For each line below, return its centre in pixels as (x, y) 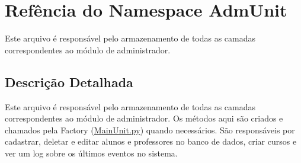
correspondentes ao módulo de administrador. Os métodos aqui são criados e (144, 118)
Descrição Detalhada (69, 81)
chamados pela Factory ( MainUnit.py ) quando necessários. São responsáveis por (150, 130)
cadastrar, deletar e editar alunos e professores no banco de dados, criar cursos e (151, 141)
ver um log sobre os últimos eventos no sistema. (91, 153)
